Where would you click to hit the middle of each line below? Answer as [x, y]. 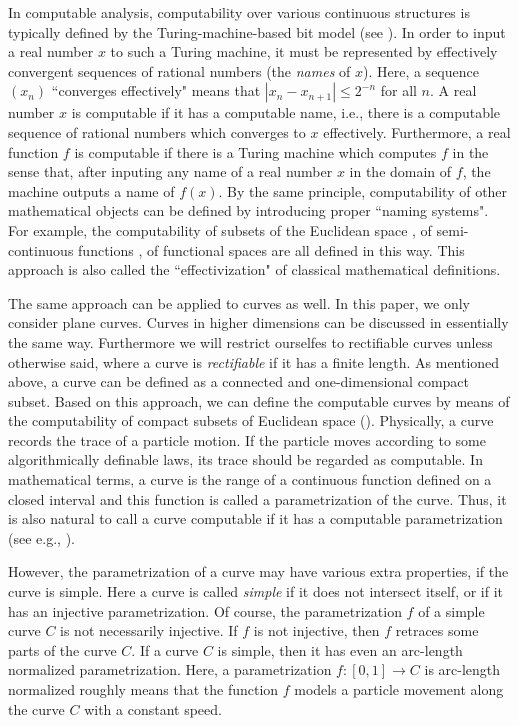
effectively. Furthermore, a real [417, 131]
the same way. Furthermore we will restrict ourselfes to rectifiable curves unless [250, 341]
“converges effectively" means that [156, 90]
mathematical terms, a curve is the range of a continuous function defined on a [250, 479]
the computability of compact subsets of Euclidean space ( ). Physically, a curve [251, 420]
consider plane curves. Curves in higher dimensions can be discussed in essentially [258, 322]
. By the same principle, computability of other [363, 190]
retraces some [437, 630]
